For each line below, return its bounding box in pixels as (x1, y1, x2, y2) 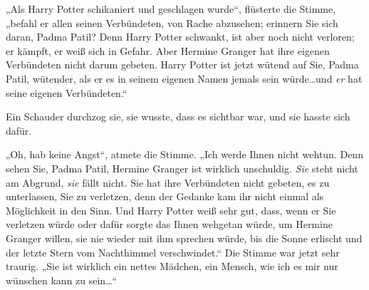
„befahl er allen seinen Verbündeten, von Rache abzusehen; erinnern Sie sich (6, 15, 338, 30)
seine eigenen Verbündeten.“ (6, 85, 128, 100)
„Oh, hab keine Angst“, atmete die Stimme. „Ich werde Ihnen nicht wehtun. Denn (6, 147, 363, 162)
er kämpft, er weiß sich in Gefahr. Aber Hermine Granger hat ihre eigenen (6, 43, 330, 58)
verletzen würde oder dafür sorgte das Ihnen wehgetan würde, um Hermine (6, 217, 333, 232)
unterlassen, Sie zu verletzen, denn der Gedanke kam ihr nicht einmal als (6, 189, 324, 204)
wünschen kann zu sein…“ (6, 272, 118, 287)
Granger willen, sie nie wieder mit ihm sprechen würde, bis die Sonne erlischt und (6, 230, 363, 245)
